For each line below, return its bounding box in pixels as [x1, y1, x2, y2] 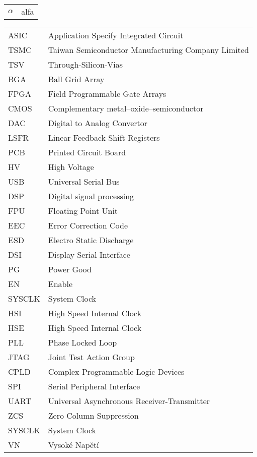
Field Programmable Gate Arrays [48, 88, 166, 99]
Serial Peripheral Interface [48, 380, 140, 392]
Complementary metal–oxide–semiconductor [48, 102, 204, 114]
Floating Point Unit [48, 205, 118, 216]
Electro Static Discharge [48, 234, 134, 246]
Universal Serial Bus [48, 176, 120, 187]
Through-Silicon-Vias [48, 59, 123, 70]
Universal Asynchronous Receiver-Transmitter [48, 395, 210, 407]
